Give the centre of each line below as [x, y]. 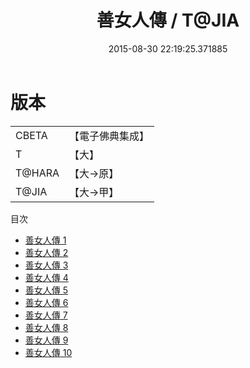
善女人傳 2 [46, 252]
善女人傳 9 [46, 340]
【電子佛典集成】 [109, 136]
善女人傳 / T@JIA [168, 20]
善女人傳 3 [46, 265]
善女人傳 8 [46, 327]
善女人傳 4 [46, 277]
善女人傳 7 [46, 315]
